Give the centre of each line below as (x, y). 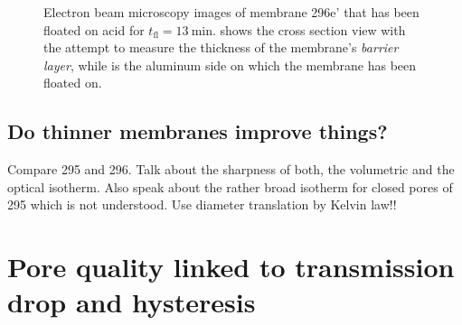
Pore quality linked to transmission (231, 267)
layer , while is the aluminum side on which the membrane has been (230, 65)
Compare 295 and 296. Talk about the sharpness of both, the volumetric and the (231, 169)
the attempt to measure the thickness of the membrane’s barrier (221, 47)
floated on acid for (94, 29)
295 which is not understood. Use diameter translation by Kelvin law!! (202, 204)
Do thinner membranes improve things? (198, 131)
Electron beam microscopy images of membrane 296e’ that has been (231, 12)
